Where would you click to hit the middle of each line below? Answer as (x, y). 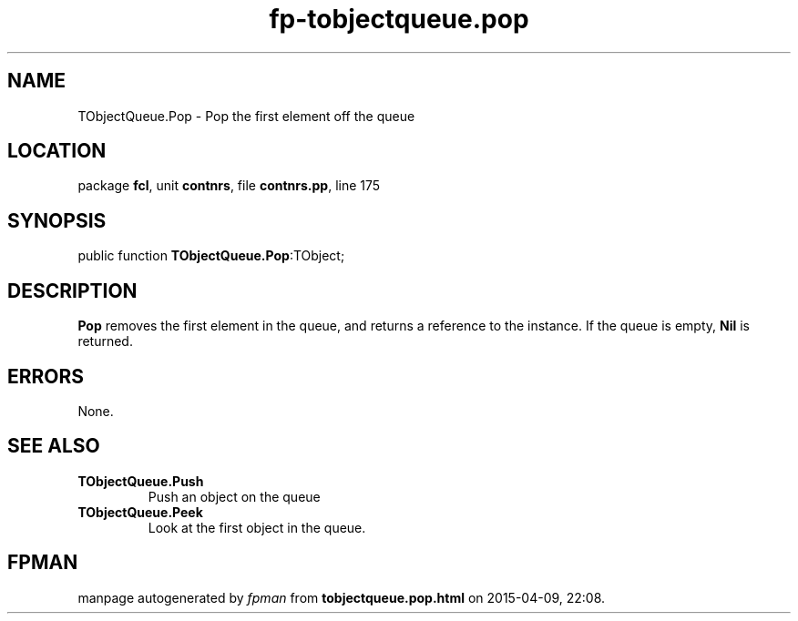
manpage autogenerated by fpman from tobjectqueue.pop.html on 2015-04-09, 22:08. (342, 597)
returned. (105, 341)
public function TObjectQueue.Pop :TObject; (211, 256)
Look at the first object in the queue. (257, 527)
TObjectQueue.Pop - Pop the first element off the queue (246, 116)
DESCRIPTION (72, 290)
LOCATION (57, 151)
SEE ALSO (54, 446)
